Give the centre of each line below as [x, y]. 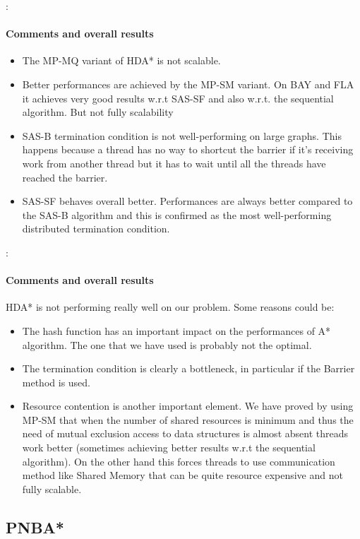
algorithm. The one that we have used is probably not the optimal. [167, 344]
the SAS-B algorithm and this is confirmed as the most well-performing [177, 214]
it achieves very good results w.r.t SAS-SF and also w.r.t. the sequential [178, 98]
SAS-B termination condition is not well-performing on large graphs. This [182, 135]
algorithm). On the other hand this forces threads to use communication [179, 461]
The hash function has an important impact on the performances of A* [176, 330]
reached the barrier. [65, 177]
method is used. [56, 382]
